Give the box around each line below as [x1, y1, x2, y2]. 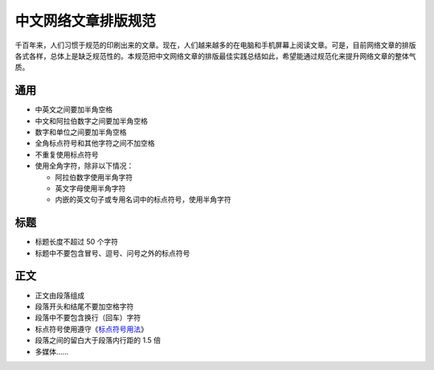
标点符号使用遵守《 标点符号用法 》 [35, 324, 148, 334]
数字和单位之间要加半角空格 [35, 127, 127, 137]
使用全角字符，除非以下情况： [35, 161, 134, 171]
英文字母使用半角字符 [55, 183, 126, 193]
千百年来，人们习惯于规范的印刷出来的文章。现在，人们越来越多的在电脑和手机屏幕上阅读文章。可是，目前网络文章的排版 [14, 40, 416, 50]
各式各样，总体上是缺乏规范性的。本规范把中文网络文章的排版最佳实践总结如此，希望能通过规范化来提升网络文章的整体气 [14, 51, 416, 60]
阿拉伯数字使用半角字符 [55, 172, 133, 182]
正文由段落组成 [35, 290, 84, 300]
